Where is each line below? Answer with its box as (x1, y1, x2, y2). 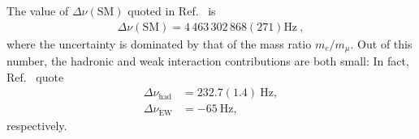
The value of (6, 2, 69, 19)
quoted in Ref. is (127, 2, 216, 19)
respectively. (6, 116, 67, 133)
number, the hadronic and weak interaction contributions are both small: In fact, (6, 53, 409, 69)
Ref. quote (6, 68, 64, 85)
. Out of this (350, 35, 413, 52)
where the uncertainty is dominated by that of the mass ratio (6, 35, 312, 52)
